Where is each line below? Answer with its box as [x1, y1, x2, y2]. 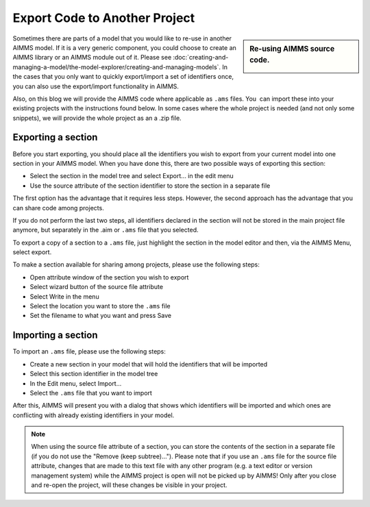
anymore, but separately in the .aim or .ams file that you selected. [12, 226, 199, 234]
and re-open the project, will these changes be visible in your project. [31, 481, 227, 489]
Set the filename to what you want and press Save [29, 312, 171, 320]
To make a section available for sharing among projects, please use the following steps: [12, 260, 260, 269]
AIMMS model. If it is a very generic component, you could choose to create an [12, 43, 236, 51]
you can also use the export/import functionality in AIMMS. [12, 82, 180, 90]
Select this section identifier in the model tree [29, 370, 158, 378]
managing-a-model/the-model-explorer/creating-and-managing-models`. [12, 62, 221, 71]
